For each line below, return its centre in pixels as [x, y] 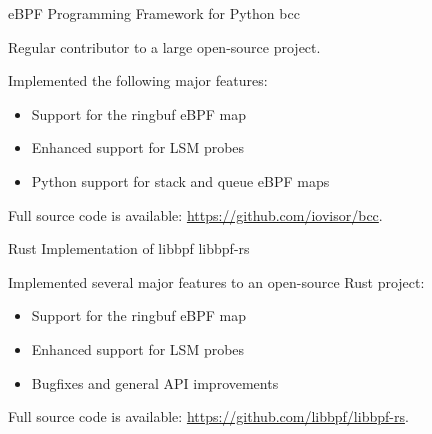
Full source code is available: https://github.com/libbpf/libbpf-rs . [208, 416]
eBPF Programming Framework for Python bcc [154, 13]
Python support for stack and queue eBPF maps [180, 180]
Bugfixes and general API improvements [155, 382]
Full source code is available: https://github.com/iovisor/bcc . [195, 214]
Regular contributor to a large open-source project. [164, 46]
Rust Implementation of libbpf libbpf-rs [129, 248]
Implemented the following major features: [138, 80]
